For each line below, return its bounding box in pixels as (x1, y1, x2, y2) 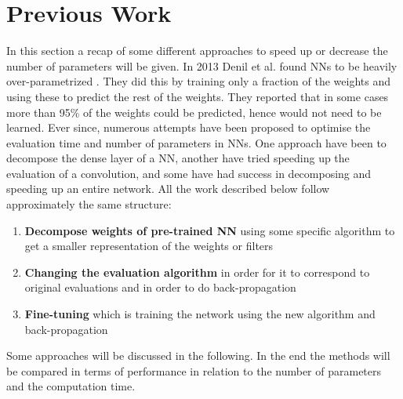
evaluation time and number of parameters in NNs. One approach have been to (6, 134, 387, 151)
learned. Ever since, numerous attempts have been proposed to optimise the (6, 119, 371, 136)
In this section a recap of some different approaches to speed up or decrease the (6, 42, 388, 59)
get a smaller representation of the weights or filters (24, 238, 274, 254)
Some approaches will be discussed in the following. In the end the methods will (6, 347, 390, 364)
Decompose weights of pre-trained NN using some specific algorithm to (24, 222, 395, 238)
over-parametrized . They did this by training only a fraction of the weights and (6, 73, 390, 89)
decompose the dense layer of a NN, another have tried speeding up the (6, 150, 350, 166)
